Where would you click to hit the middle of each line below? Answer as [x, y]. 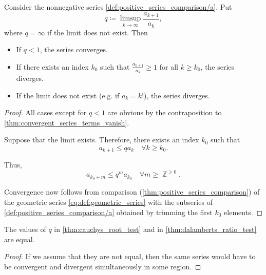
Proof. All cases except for [45, 112]
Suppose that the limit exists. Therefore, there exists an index [102, 140]
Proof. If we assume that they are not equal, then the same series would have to [130, 256]
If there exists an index [52, 66]
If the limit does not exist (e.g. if [68, 95]
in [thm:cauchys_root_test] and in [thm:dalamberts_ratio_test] [155, 229]
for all [169, 66]
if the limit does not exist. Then [98, 32]
